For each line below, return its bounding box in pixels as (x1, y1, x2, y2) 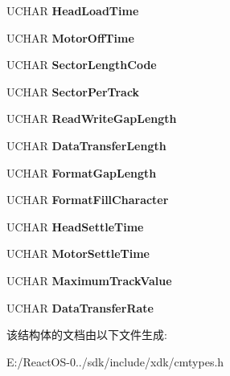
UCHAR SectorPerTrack (6, 83, 140, 100)
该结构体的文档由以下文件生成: (6, 326, 167, 343)
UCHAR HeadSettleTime (6, 218, 144, 235)
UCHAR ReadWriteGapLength (6, 110, 177, 127)
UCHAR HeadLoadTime (6, 2, 139, 18)
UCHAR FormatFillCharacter (6, 191, 169, 208)
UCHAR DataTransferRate (6, 299, 154, 316)
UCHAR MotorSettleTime (6, 245, 150, 262)
